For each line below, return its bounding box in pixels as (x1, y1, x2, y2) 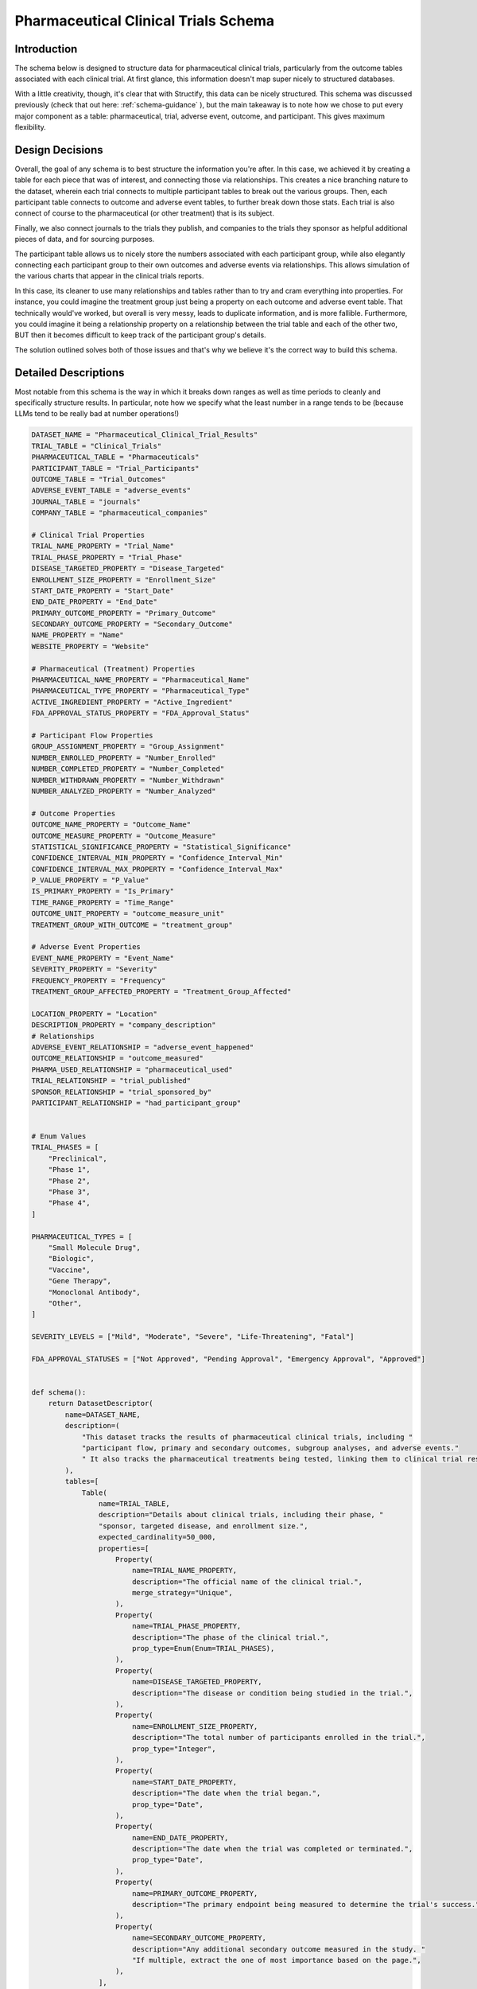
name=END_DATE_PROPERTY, (131, 1833, 229, 1842)
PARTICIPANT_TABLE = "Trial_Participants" (31, 464, 200, 473)
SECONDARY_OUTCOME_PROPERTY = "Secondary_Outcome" (31, 620, 234, 629)
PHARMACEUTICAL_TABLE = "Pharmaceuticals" (31, 453, 200, 461)
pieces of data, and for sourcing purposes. (14, 235, 155, 244)
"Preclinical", (48, 1154, 107, 1163)
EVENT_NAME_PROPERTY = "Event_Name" (31, 953, 175, 963)
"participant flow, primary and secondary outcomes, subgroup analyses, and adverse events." (81, 1444, 460, 1452)
